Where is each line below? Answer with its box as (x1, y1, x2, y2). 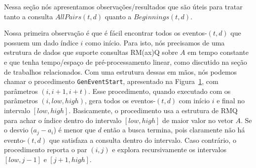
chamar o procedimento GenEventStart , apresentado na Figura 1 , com (4, 76, 219, 86)
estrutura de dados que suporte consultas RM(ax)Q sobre (4, 47, 178, 57)
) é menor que (53, 125, 96, 135)
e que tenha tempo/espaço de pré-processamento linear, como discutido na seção (4, 56, 247, 67)
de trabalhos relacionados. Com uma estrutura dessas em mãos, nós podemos (4, 66, 237, 77)
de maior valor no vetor (162, 115, 233, 125)
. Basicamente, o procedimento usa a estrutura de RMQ (69, 105, 238, 115)
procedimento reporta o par (4, 144, 87, 155)
